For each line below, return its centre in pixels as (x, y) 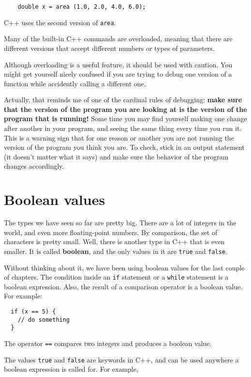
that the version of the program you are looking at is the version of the (125, 109)
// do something (44, 320)
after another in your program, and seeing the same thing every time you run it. (123, 128)
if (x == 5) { (33, 312)
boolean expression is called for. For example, (71, 369)
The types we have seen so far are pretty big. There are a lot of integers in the (120, 223)
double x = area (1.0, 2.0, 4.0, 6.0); (82, 7)
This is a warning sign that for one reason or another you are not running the (119, 137)
